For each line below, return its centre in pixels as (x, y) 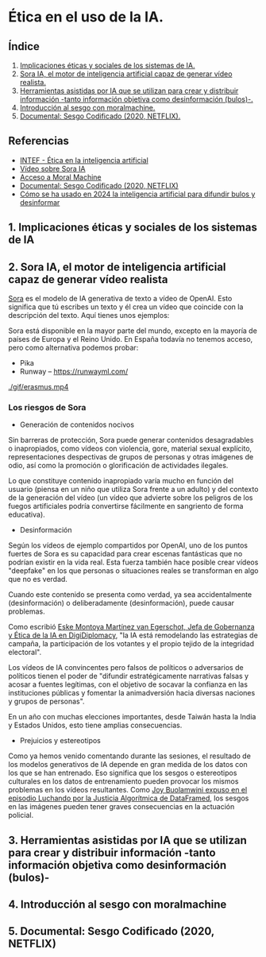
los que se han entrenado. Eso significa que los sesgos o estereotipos (123, 773)
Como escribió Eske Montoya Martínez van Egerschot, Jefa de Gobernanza (132, 627)
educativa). (27, 515)
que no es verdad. (38, 579)
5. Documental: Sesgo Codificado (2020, (111, 931)
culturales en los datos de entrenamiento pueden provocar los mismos (123, 781)
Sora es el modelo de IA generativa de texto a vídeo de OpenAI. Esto (120, 299)
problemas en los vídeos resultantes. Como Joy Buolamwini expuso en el (128, 790)
